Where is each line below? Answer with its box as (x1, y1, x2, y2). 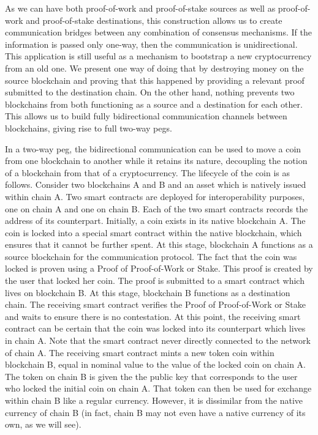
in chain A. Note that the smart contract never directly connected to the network (5, 334, 311, 347)
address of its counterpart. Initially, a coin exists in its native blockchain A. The (5, 214, 306, 227)
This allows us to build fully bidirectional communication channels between (5, 110, 287, 122)
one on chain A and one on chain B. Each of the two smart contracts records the (5, 202, 308, 215)
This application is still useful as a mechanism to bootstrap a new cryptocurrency (5, 50, 312, 62)
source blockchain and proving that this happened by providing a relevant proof (5, 73, 305, 86)
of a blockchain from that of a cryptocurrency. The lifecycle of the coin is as (5, 166, 290, 179)
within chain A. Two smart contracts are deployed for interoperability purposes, (5, 190, 305, 203)
